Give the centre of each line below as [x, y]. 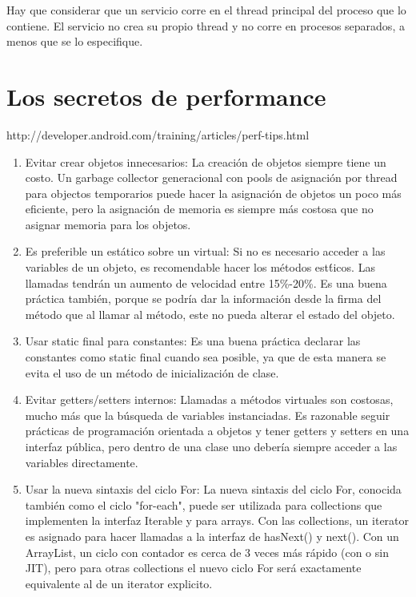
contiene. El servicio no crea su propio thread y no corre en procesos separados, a [206, 25]
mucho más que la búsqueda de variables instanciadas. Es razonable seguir [208, 415]
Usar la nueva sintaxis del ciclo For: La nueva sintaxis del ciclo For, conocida [213, 489]
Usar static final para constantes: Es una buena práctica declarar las [193, 341]
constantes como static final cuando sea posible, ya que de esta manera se [206, 357]
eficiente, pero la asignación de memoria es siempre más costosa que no [199, 209]
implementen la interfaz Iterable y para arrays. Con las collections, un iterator [217, 520]
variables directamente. [82, 462]
